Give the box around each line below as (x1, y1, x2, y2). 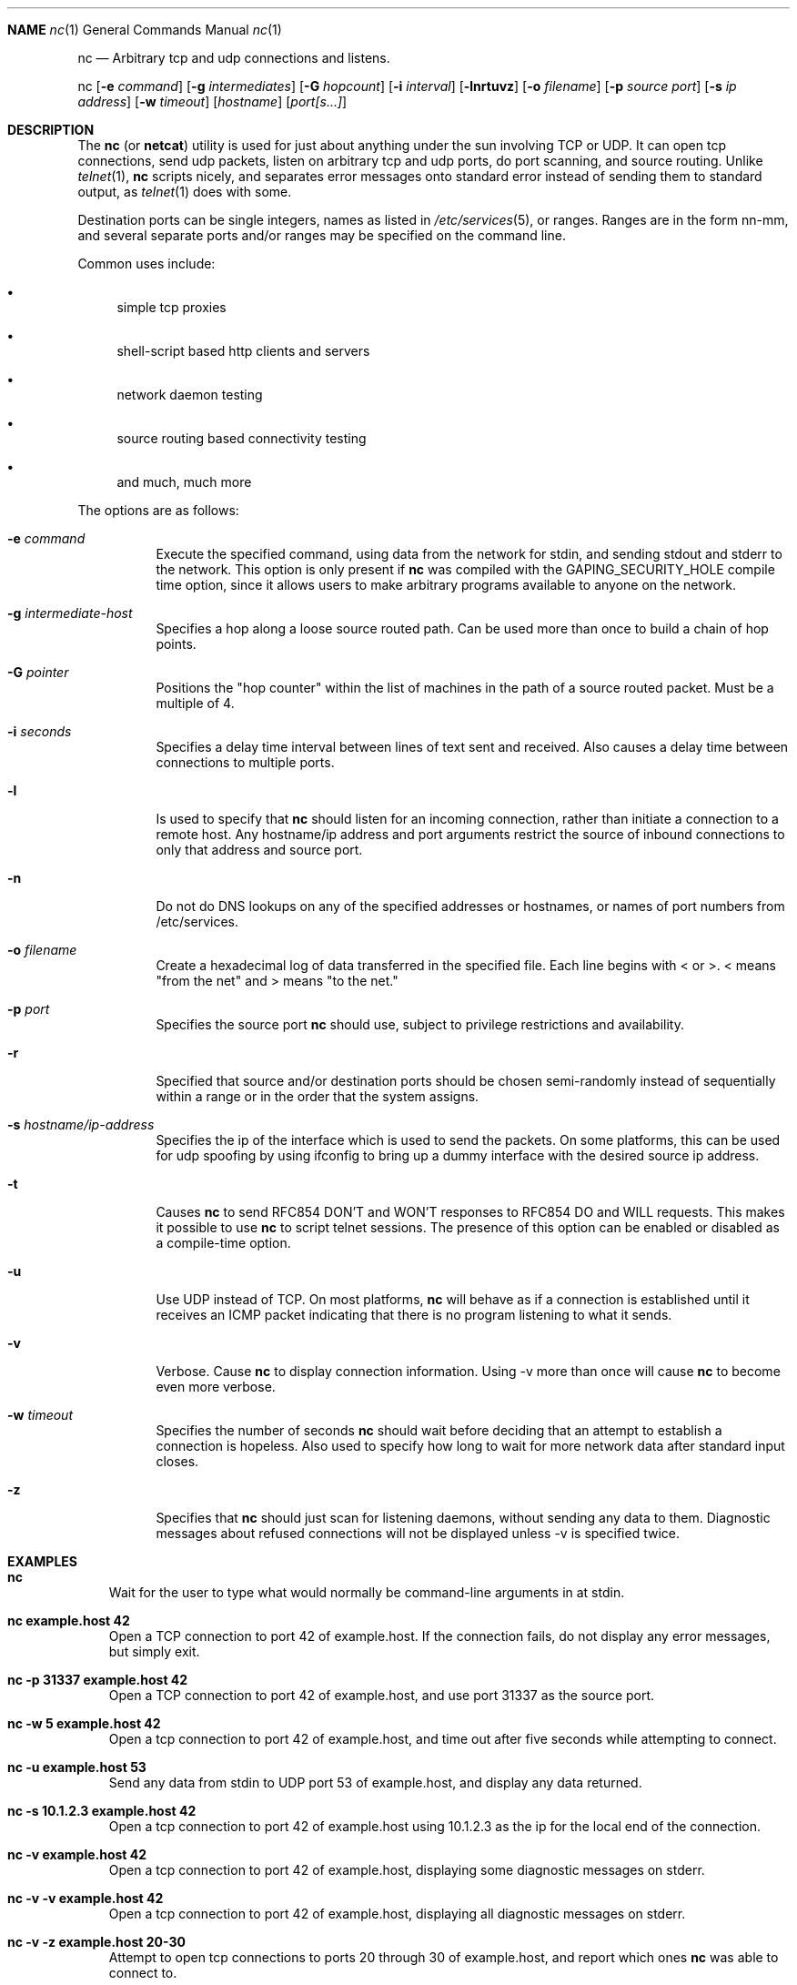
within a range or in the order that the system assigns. (156, 1089, 479, 1104)
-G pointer (7, 664, 69, 680)
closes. (156, 1453, 199, 1469)
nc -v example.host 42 (7, 1847, 147, 1862)
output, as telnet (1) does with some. (77, 184, 292, 199)
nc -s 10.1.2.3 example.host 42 (7, 1803, 197, 1818)
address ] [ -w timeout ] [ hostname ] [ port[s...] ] (77, 94, 348, 109)
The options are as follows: (77, 502, 239, 518)
